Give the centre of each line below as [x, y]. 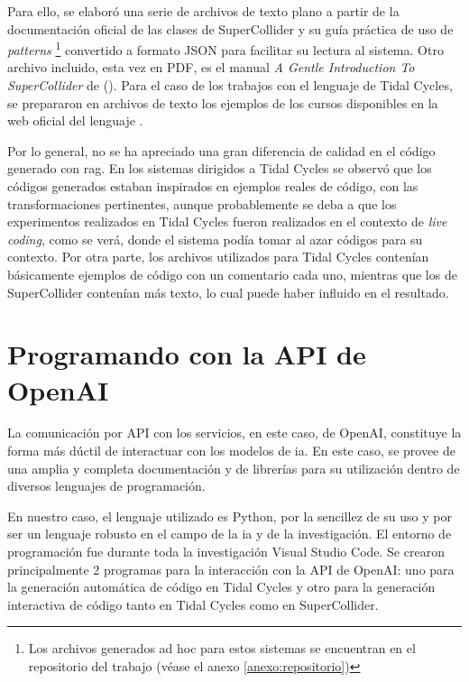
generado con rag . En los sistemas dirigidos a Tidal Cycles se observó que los [220, 168]
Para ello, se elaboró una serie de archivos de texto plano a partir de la [203, 11]
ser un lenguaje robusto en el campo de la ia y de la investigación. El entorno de [230, 534]
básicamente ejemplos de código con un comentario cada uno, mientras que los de [232, 274]
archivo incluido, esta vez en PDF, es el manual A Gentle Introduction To [211, 67]
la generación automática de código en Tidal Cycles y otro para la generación [221, 587]
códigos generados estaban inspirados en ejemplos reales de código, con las [213, 186]
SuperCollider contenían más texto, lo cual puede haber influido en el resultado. [228, 292]
